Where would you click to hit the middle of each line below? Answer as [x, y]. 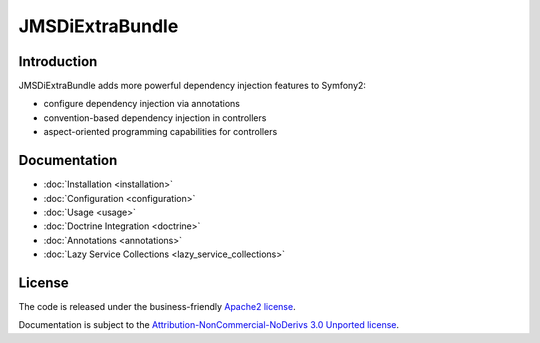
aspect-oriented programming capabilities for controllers [160, 132]
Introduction [58, 61]
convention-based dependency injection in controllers [155, 117]
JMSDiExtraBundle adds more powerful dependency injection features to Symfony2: [192, 86]
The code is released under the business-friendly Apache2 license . [157, 306]
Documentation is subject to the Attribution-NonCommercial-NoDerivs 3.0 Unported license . [209, 325]
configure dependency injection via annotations [141, 104]
